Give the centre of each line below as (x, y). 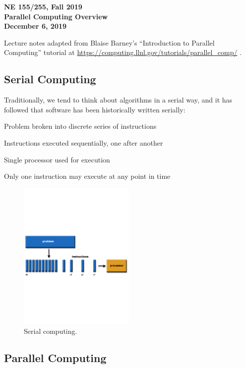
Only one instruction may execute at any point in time (87, 176)
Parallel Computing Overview (56, 16)
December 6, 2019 (35, 26)
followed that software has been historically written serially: (95, 109)
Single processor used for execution (57, 159)
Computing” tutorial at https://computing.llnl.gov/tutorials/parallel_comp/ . (123, 52)
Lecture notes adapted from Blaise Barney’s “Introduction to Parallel (109, 42)
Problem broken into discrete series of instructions (80, 126)
